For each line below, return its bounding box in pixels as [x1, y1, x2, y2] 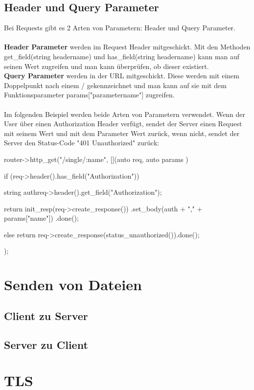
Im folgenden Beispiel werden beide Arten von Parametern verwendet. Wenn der [4, 109, 246, 119]
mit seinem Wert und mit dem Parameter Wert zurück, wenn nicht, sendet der [4, 128, 240, 138]
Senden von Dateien [4, 275, 142, 295]
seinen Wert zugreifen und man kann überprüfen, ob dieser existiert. [4, 61, 209, 71]
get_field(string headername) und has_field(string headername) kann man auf [4, 51, 240, 61]
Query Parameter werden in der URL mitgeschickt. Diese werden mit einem [4, 70, 240, 81]
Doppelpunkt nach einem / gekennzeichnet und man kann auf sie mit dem [4, 80, 227, 90]
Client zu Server [4, 308, 88, 323]
